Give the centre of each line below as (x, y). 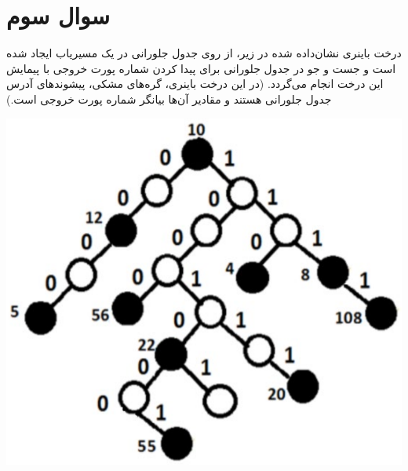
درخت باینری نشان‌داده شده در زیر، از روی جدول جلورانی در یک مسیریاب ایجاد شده (204, 53)
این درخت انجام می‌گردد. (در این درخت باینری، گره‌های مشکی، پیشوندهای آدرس (195, 84)
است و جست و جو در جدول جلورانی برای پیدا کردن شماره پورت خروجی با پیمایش (201, 68)
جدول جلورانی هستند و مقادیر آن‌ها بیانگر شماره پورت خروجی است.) (169, 99)
